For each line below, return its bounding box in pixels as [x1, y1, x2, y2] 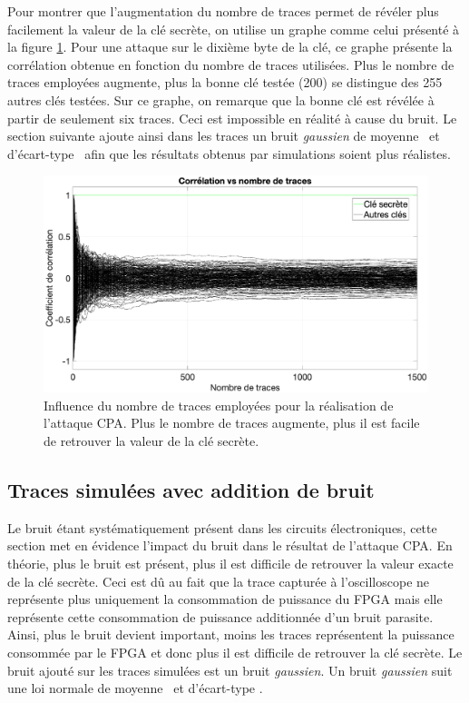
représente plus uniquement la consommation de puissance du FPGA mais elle [7, 589, 443, 609]
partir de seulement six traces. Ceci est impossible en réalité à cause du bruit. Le [7, 108, 457, 127]
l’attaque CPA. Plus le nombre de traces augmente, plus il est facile [44, 413, 420, 432]
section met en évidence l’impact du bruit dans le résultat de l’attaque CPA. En [7, 536, 453, 555]
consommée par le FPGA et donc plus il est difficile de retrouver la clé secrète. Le [7, 642, 463, 661]
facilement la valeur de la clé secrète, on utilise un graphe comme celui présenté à [7, 19, 460, 38]
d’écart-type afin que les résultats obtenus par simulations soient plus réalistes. [7, 144, 451, 163]
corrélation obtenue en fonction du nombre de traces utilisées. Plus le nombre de [7, 54, 454, 74]
